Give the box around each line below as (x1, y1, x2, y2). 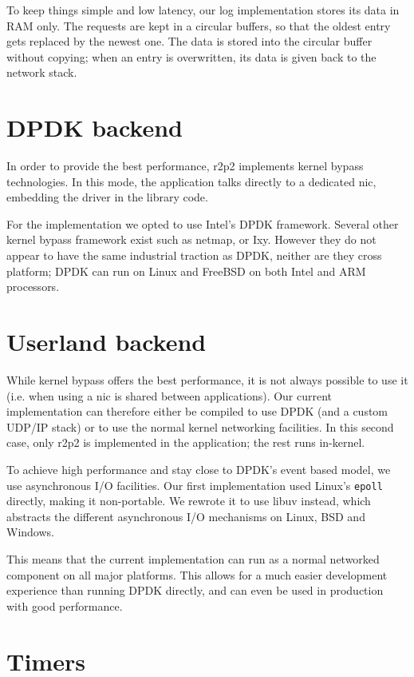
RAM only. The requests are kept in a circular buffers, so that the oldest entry (6, 17, 391, 34)
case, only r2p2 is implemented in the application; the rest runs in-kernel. (6, 434, 365, 451)
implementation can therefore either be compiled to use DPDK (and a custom (6, 403, 388, 420)
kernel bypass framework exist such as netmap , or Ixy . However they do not (6, 231, 377, 248)
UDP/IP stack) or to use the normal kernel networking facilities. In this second (6, 418, 394, 435)
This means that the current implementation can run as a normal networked (6, 550, 380, 567)
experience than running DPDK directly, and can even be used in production (6, 582, 384, 599)
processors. (6, 278, 60, 295)
